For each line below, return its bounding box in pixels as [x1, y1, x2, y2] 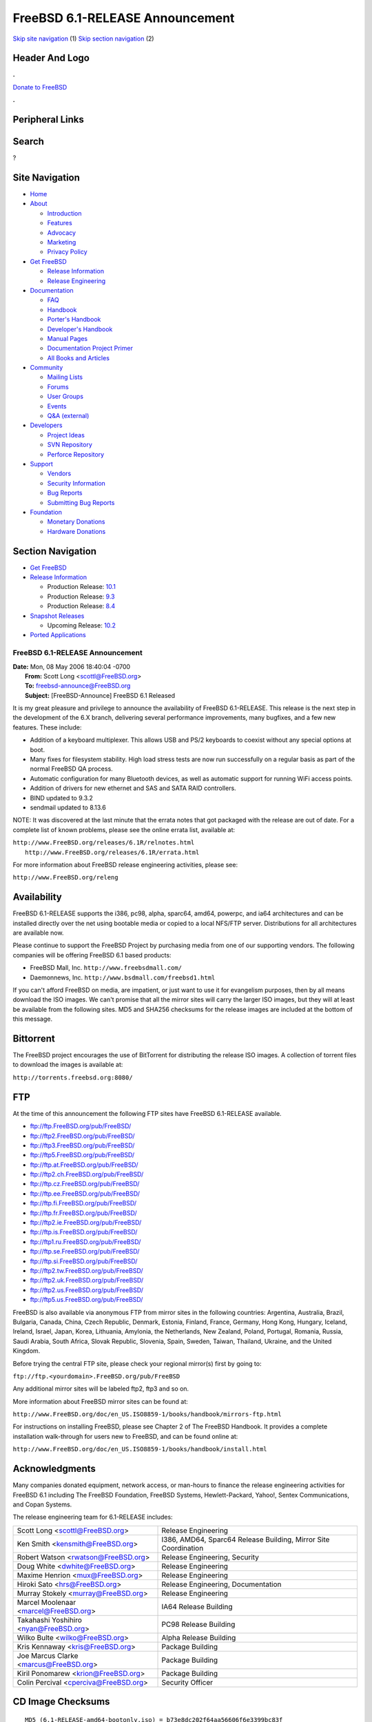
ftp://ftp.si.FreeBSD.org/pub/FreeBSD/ [30, 1257, 138, 1265]
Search [12, 136, 45, 147]
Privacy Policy [47, 248, 87, 256]
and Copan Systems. [12, 1500, 72, 1508]
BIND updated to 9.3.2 [30, 793, 93, 802]
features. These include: [12, 723, 82, 732]
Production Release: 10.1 [47, 583, 116, 591]
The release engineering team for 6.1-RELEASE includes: [12, 1513, 173, 1522]
